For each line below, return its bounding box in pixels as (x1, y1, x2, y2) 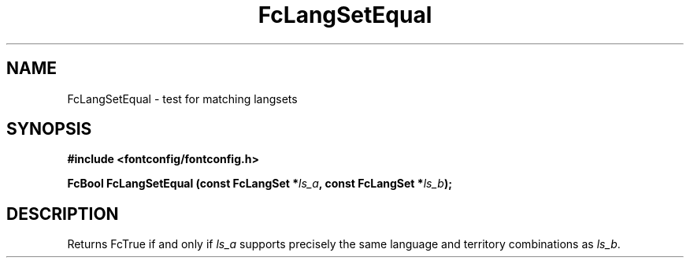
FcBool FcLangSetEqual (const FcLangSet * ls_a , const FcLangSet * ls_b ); (67, 177, 452, 191)
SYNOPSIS (6, 119, 92, 139)
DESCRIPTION (6, 203, 119, 224)
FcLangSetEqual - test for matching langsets (67, 91, 298, 106)
